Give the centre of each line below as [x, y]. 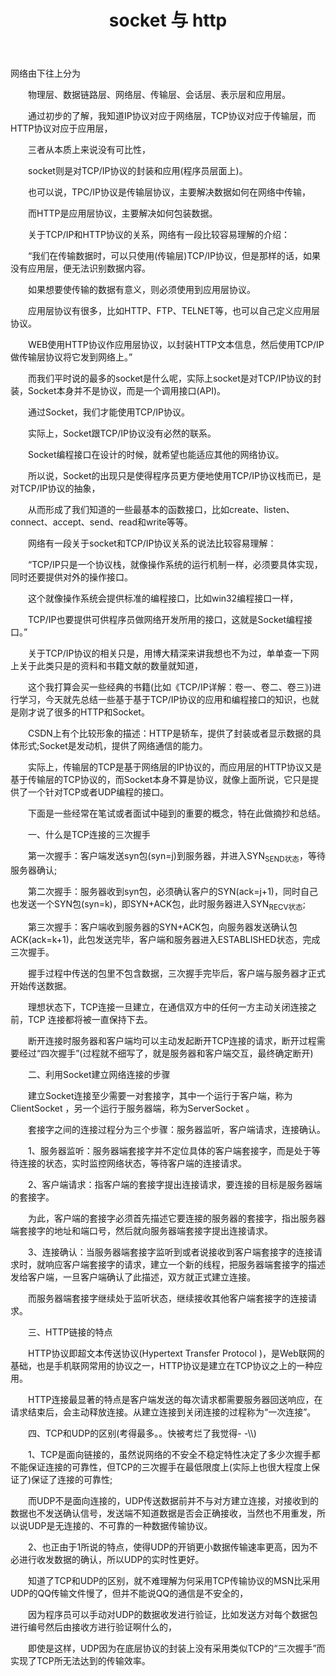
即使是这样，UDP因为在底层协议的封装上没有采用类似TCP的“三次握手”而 [176, 1648]
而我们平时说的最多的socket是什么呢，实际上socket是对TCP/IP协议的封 [174, 378]
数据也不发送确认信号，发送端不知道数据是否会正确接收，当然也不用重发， [163, 1513]
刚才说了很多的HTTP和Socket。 [84, 712]
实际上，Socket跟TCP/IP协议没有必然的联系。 [122, 433]
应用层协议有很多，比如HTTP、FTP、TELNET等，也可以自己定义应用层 [174, 311]
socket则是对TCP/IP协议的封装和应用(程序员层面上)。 [137, 171]
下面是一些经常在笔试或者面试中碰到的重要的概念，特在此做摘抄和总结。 [176, 813]
